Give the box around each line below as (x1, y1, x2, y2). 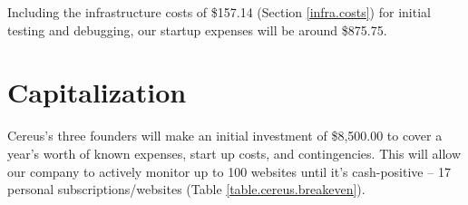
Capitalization (7, 73, 187, 111)
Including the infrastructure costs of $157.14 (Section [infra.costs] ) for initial (7, 3, 431, 21)
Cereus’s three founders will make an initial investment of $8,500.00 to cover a (7, 126, 443, 145)
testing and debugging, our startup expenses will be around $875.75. (7, 20, 387, 39)
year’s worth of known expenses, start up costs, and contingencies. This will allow (7, 143, 462, 162)
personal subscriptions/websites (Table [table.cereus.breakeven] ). (7, 180, 366, 199)
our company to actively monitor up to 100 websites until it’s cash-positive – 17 (7, 161, 451, 181)
